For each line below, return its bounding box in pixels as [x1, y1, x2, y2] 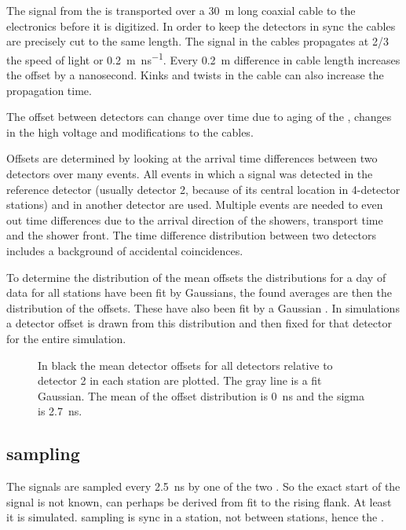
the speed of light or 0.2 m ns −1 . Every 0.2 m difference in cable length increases [6, 49, 401, 68]
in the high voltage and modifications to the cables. [6, 123, 254, 140]
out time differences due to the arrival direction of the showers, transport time [6, 211, 383, 228]
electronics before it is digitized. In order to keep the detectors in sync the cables [6, 17, 396, 34]
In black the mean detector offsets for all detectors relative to [38, 356, 333, 373]
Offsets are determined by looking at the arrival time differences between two [6, 150, 378, 166]
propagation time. [6, 82, 92, 98]
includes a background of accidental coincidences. [6, 242, 243, 258]
